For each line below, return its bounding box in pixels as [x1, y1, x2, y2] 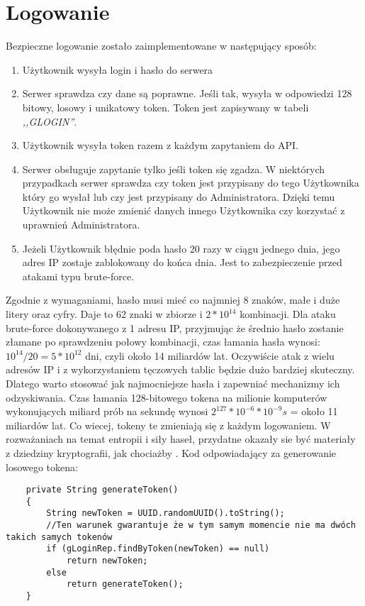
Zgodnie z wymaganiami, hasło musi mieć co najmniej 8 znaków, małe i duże [6, 292, 340, 307]
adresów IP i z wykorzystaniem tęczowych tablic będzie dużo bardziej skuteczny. [6, 362, 355, 377]
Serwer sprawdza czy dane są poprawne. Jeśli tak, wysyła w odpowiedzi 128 [22, 86, 352, 101]
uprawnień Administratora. [22, 217, 140, 232]
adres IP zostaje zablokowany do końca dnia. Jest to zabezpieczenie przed [22, 255, 342, 270]
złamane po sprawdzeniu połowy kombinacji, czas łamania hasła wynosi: [6, 334, 320, 349]
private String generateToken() [26, 485, 179, 495]
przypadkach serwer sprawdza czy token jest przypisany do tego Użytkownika [22, 175, 359, 190]
